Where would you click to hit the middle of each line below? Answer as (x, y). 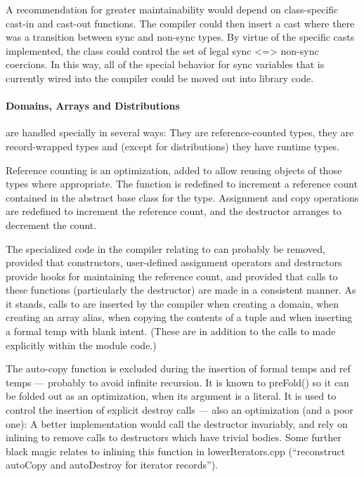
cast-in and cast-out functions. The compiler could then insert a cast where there (180, 23)
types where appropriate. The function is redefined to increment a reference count (182, 184)
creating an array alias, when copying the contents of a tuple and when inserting (179, 317)
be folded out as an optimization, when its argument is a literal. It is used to (171, 396)
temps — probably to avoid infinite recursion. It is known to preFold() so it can (177, 382)
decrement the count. (51, 224)
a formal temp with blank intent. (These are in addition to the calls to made (171, 331)
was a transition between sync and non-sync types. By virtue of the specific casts (180, 37)
